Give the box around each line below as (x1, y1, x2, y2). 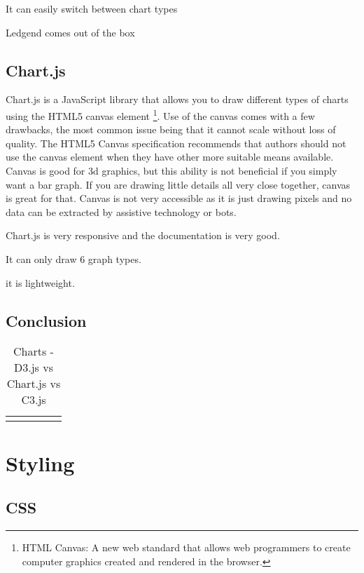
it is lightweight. (6, 275, 75, 290)
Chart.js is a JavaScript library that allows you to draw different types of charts (6, 92, 349, 107)
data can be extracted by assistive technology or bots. (6, 204, 237, 219)
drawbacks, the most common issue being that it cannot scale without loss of (6, 122, 336, 137)
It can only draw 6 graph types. (6, 251, 141, 266)
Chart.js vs (6, 375, 61, 392)
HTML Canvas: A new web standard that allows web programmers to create (22, 539, 351, 554)
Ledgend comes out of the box (6, 25, 135, 39)
